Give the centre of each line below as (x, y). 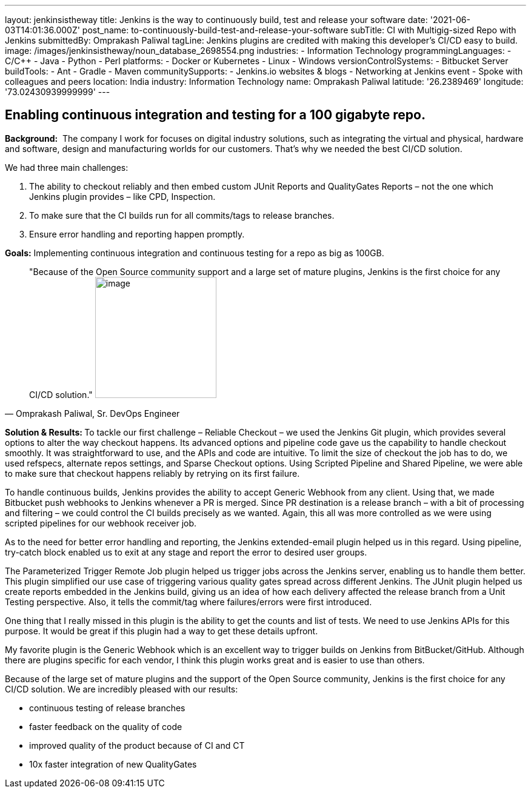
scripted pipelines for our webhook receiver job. (101, 523)
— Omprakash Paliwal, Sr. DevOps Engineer (92, 413)
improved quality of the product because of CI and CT (137, 745)
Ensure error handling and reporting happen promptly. (137, 234)
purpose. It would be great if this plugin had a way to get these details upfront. (162, 631)
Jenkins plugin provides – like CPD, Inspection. (122, 196)
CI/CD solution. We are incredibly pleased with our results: (122, 689)
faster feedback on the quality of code (106, 726)
